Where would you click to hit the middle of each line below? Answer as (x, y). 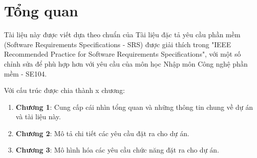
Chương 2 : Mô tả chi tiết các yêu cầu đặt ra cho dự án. (102, 133)
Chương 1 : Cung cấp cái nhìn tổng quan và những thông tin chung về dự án (134, 107)
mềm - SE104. (25, 73)
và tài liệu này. (38, 117)
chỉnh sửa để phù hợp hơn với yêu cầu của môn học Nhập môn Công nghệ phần (126, 63)
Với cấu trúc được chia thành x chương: (64, 90)
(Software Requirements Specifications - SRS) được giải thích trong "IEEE (118, 44)
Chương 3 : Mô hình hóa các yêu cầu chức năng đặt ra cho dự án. (117, 150)
